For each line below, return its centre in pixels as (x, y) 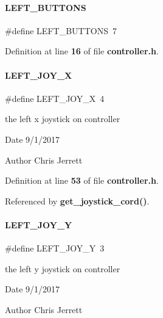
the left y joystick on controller (63, 268)
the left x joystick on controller (63, 119)
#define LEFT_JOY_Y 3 (55, 248)
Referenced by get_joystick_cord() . (77, 201)
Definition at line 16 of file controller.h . (82, 51)
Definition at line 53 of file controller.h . (82, 180)
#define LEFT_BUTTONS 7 (61, 30)
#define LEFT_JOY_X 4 (55, 98)
